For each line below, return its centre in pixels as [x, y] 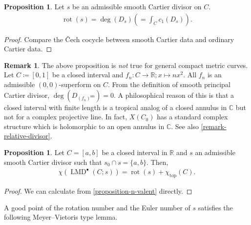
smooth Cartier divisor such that [53, 162]
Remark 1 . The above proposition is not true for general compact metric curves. [126, 65]
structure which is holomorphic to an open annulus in [84, 126]
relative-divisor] [27, 136]
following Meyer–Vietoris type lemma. [61, 217]
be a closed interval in [135, 152]
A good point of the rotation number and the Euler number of [97, 207]
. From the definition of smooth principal [169, 84]
